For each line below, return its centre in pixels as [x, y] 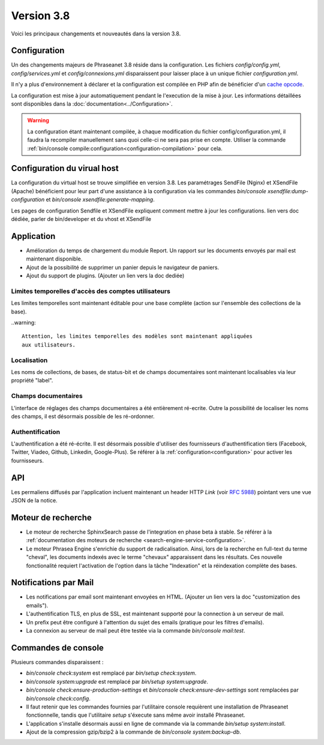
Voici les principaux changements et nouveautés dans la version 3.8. [96, 34]
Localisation [29, 360]
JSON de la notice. [34, 501]
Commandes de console [58, 647]
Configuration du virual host [65, 168]
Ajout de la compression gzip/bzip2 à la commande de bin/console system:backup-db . [133, 732]
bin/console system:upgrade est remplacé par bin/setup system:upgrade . [117, 681]
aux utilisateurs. [49, 345]
